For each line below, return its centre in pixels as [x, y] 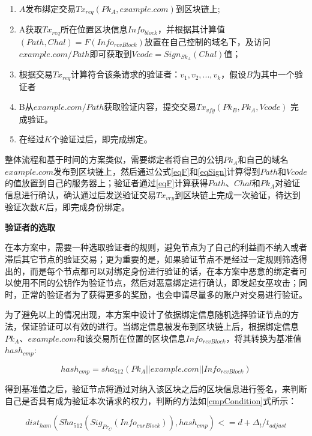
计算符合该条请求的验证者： [126, 74]
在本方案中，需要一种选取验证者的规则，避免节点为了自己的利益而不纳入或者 [156, 247]
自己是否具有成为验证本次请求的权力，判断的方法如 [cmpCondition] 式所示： [151, 400]
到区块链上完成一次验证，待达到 [237, 194]
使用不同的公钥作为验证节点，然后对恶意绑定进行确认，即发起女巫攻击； [156, 283]
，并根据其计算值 [191, 29]
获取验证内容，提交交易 [150, 107]
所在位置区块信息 [94, 29]
